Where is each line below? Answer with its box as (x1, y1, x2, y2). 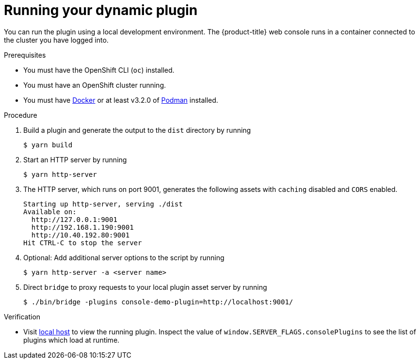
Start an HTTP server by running (23, 155, 127, 164)
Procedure (4, 110, 37, 119)
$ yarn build (23, 141, 73, 149)
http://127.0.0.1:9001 (31, 215, 117, 223)
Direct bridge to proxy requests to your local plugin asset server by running (23, 283, 267, 291)
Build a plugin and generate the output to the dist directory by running (23, 126, 251, 134)
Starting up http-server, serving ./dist (23, 200, 183, 208)
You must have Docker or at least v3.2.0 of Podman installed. (23, 95, 218, 104)
